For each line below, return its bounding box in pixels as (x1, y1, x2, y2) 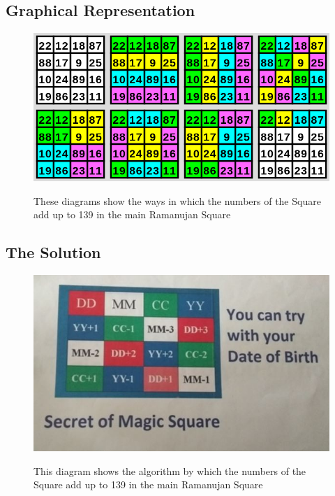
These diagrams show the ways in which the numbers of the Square (33, 193, 321, 208)
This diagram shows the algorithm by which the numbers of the (33, 463, 306, 478)
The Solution (6, 241, 101, 263)
